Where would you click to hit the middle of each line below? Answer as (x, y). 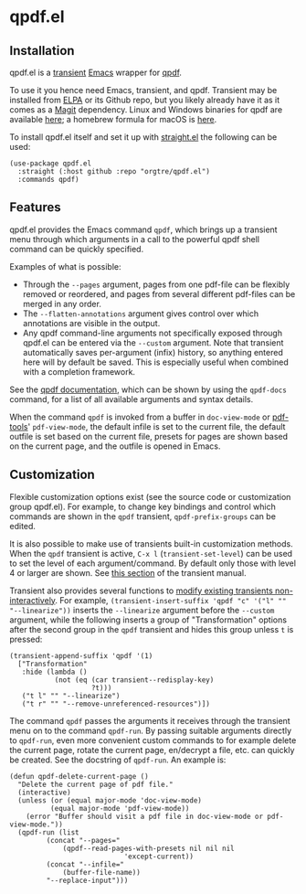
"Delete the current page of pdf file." (95, 784)
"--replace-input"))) (87, 880)
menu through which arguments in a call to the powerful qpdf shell (135, 239)
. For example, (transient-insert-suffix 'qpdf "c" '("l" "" (170, 600)
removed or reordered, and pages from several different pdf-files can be (159, 293)
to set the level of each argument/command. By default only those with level (153, 563)
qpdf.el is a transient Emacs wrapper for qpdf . (96, 72)
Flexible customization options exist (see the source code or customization (150, 496)
